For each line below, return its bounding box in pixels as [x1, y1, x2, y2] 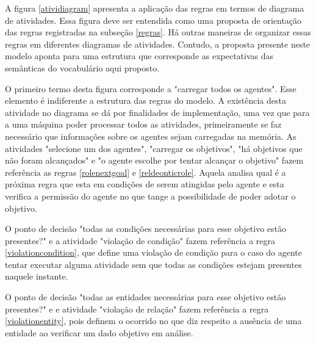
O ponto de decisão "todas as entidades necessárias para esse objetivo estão [5, 291, 286, 303]
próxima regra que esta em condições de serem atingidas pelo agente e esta [5, 178, 284, 190]
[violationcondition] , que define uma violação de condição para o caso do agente [5, 246, 303, 259]
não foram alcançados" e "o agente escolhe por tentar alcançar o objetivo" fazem [5, 154, 304, 167]
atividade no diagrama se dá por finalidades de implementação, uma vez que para [5, 106, 310, 118]
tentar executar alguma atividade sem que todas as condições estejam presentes [5, 258, 302, 270]
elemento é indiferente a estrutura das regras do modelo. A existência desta [5, 94, 286, 107]
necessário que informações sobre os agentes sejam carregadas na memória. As [5, 129, 296, 142]
